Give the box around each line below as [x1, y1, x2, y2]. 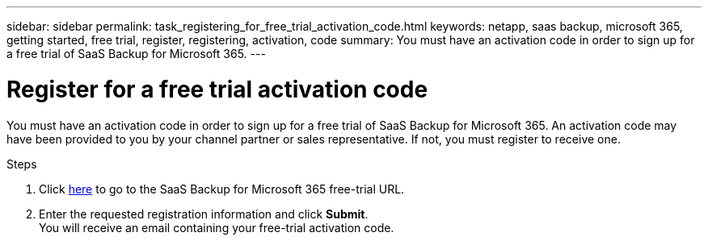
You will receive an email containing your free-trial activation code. [39, 220, 394, 235]
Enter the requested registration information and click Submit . [39, 206, 369, 221]
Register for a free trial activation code [6, 75, 428, 103]
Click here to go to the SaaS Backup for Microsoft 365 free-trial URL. [39, 181, 405, 196]
